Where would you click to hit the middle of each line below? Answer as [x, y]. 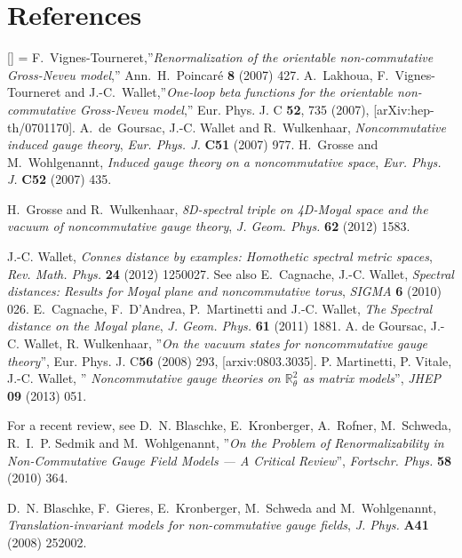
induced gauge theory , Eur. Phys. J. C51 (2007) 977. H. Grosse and [193, 144]
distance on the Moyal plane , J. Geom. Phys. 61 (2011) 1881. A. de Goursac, [217, 326]
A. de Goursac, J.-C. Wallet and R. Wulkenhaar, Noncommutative [263, 127]
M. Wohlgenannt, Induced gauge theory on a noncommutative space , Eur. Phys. [224, 161]
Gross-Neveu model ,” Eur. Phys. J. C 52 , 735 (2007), [224, 109]
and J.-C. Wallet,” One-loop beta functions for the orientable [229, 92]
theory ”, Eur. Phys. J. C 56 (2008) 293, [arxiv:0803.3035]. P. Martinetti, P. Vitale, [230, 360]
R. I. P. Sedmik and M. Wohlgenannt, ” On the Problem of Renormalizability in [226, 442]
